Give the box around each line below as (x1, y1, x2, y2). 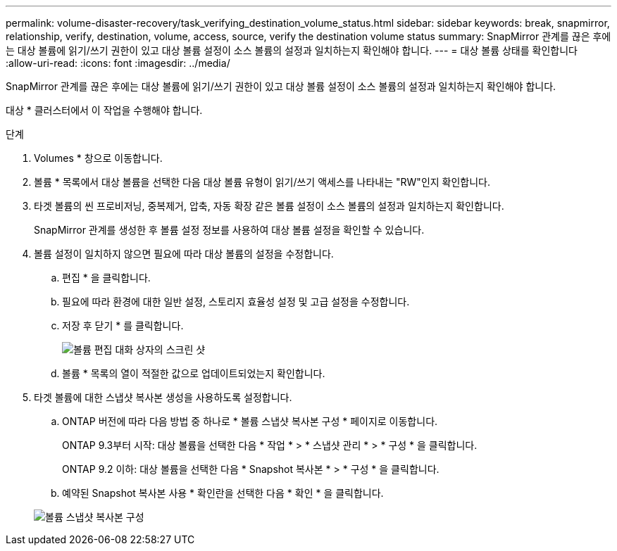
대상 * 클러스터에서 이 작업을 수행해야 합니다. (6, 104, 203, 116)
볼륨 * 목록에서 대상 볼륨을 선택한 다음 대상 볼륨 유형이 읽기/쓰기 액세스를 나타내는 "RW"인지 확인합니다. (34, 176, 491, 188)
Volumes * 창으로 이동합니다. (34, 152, 163, 164)
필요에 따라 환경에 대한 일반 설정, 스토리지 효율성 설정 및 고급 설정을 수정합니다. (62, 296, 410, 308)
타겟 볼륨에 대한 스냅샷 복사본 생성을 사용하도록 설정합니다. (34, 391, 292, 403)
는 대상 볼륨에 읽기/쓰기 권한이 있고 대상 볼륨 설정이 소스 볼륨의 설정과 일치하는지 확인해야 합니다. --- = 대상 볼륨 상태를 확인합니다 (6, 44, 578, 56)
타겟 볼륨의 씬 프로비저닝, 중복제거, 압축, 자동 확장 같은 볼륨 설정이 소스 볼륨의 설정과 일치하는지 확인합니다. (34, 200, 504, 212)
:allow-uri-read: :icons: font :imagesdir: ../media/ (6, 57, 230, 69)
